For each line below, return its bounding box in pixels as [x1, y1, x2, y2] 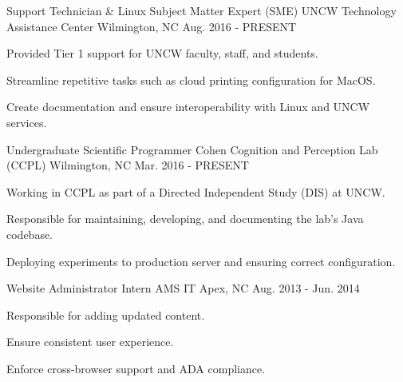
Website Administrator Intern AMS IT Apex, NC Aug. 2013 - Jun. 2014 [6, 280, 360, 296]
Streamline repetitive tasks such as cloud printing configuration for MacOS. [6, 71, 376, 88]
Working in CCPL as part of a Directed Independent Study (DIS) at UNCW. [6, 183, 385, 200]
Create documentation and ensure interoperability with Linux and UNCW [6, 98, 370, 115]
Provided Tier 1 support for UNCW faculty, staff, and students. [6, 45, 318, 62]
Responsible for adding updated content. [6, 306, 205, 323]
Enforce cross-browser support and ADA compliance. [6, 360, 266, 376]
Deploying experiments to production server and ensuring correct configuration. [6, 253, 396, 269]
